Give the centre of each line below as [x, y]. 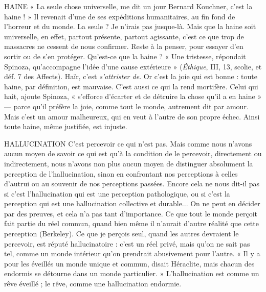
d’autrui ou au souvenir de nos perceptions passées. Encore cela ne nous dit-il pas [132, 184]
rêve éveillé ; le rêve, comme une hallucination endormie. [93, 284]
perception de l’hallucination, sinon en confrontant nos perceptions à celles [121, 173]
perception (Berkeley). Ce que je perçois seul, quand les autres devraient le [121, 234]
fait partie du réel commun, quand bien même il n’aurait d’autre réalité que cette [131, 223]
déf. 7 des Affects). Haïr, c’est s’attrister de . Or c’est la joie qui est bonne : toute [131, 76]
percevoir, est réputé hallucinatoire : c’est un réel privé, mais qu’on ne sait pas [127, 243]
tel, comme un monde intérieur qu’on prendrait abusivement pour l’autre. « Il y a [132, 253]
